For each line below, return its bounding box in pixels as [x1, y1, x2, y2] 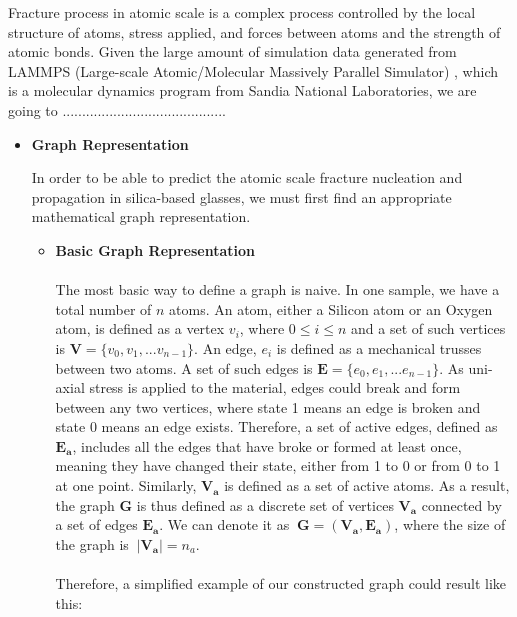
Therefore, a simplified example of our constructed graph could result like [55, 573, 507, 594]
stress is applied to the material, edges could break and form [89, 377, 461, 398]
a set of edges [55, 514, 138, 535]
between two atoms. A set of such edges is [55, 357, 313, 378]
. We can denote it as [159, 514, 290, 535]
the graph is [55, 533, 129, 554]
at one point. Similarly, [55, 475, 197, 496]
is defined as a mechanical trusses [276, 337, 482, 358]
